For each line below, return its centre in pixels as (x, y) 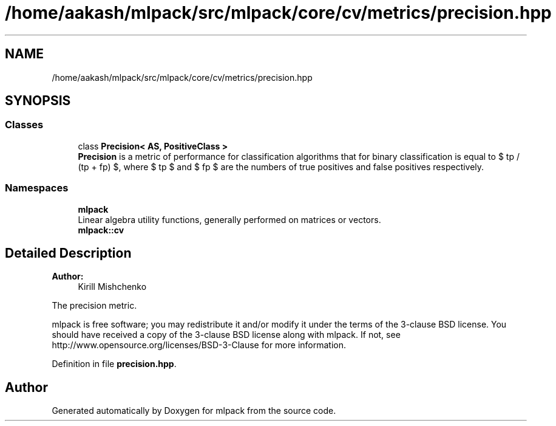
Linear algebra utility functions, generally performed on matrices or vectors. (229, 219)
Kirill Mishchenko (112, 287)
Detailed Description (68, 253)
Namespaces (37, 188)
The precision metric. (94, 306)
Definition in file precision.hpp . (114, 364)
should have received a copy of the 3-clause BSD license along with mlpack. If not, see (226, 335)
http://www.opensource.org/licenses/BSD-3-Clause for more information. (199, 345)
